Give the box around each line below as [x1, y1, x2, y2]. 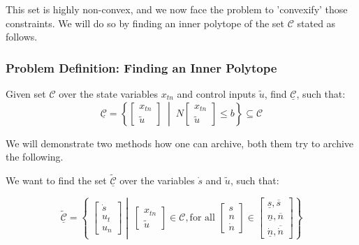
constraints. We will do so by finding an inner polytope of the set [6, 15, 285, 30]
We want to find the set [6, 173, 107, 187]
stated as [297, 15, 336, 30]
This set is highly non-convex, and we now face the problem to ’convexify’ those [6, 2, 348, 16]
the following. [6, 149, 64, 164]
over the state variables [59, 87, 158, 101]
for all [189, 213, 215, 223]
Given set [6, 87, 46, 101]
